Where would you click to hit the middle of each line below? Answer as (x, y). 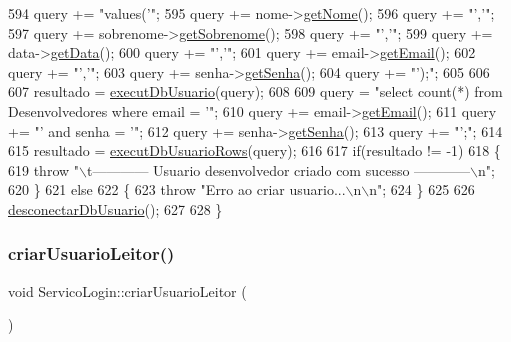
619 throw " (44, 169)
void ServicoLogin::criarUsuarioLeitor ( (127, 290)
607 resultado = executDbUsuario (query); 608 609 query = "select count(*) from (255, 91)
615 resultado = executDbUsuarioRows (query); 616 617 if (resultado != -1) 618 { (254, 150)
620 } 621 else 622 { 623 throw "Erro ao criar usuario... (177, 189)
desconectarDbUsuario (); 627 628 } (115, 208)
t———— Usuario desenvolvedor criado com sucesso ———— (278, 169)
